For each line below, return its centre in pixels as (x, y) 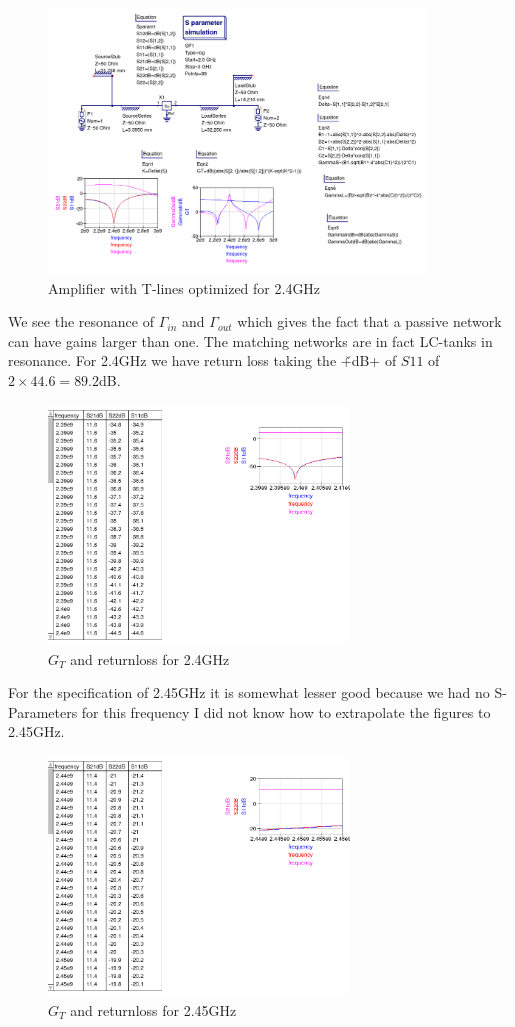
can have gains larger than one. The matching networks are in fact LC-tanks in (250, 340)
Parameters (43, 711)
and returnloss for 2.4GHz (150, 658)
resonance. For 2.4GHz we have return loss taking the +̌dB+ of (202, 360)
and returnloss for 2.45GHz (153, 1009)
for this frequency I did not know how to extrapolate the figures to (286, 711)
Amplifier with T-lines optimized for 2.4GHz (184, 287)
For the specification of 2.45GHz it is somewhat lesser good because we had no (249, 692)
